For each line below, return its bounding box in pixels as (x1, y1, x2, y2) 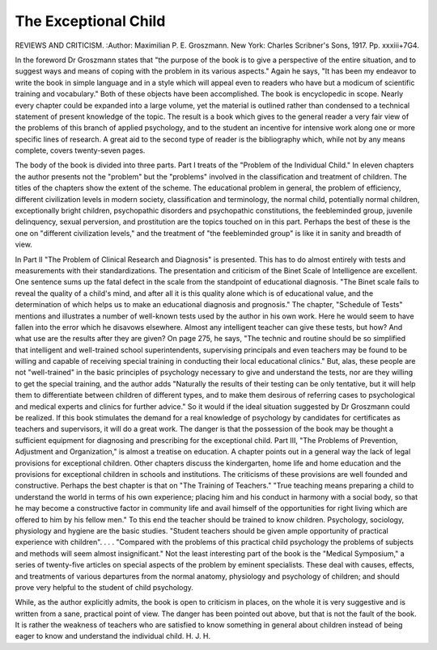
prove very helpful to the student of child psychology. (15, 582, 194, 592)
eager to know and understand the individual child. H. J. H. (15, 631, 211, 641)
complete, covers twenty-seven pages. (15, 146, 146, 155)
